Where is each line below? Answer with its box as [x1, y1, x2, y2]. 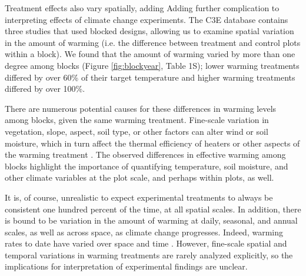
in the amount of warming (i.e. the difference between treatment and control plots [5, 36, 301, 48]
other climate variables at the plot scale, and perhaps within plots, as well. [5, 171, 274, 184]
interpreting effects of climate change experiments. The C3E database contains [5, 13, 288, 25]
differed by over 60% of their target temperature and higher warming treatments [5, 71, 295, 83]
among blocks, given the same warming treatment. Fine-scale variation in [5, 114, 269, 126]
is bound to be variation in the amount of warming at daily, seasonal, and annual [5, 214, 298, 227]
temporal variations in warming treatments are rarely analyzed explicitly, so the [5, 248, 293, 261]
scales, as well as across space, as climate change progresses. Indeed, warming [5, 225, 283, 238]
